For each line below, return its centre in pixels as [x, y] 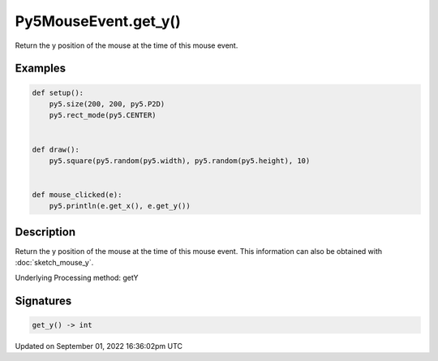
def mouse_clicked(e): [77, 195]
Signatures [43, 301]
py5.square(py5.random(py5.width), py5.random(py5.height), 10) [180, 161]
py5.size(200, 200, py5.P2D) [107, 104]
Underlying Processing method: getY [77, 277]
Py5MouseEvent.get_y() [98, 21]
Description [45, 232]
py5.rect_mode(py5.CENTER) [103, 115]
